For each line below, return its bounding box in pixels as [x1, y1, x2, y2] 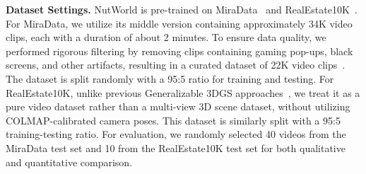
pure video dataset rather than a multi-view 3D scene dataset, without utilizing [6, 99, 350, 114]
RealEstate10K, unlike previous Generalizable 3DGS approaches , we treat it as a [6, 85, 360, 100]
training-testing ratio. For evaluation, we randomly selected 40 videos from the [6, 127, 346, 141]
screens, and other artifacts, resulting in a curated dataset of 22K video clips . [6, 57, 346, 72]
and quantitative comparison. [6, 154, 133, 169]
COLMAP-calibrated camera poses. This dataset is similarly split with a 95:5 [6, 112, 341, 127]
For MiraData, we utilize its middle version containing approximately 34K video [6, 16, 353, 30]
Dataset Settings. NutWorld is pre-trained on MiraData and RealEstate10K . [6, 2, 358, 16]
